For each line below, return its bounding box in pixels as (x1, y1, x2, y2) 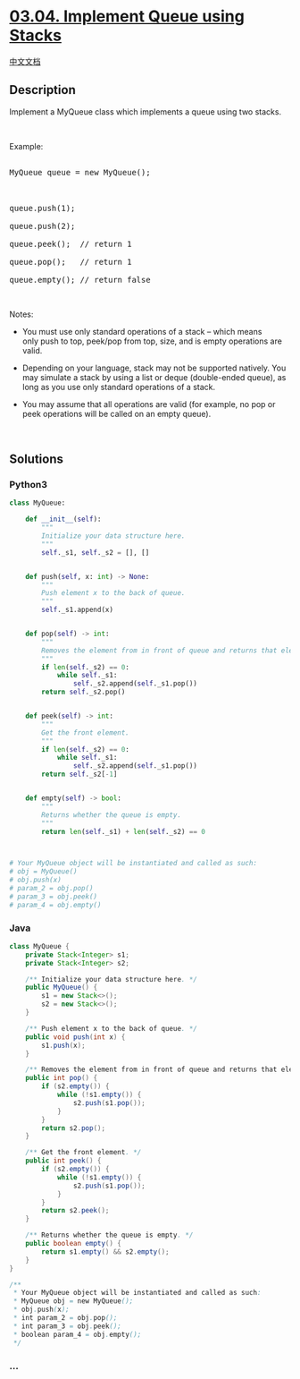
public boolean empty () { (25, 1239, 122, 1248)
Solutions (9, 452, 64, 467)
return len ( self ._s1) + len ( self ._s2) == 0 (41, 827, 205, 836)
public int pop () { (25, 1074, 98, 1083)
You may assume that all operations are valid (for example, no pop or (21, 398, 276, 409)
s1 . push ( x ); (41, 1041, 87, 1050)
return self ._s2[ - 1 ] (41, 770, 118, 779)
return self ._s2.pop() (41, 687, 126, 697)
